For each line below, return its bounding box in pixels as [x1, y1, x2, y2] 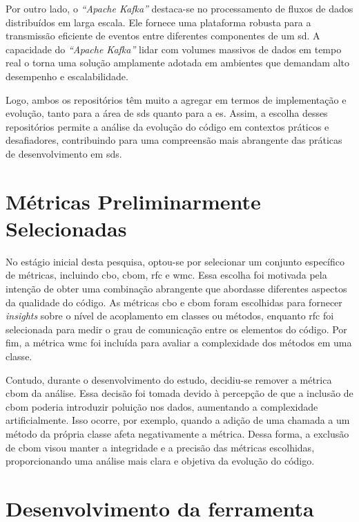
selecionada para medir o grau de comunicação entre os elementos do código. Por [6, 321, 347, 336]
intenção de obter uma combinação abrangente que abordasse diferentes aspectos [6, 281, 347, 296]
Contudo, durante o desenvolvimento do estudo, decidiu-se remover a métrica [6, 372, 332, 386]
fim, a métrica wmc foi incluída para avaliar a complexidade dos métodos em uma [6, 335, 352, 350]
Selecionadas [6, 214, 127, 242]
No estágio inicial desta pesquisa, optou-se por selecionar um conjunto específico [6, 254, 345, 268]
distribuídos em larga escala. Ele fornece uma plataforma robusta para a [6, 15, 311, 29]
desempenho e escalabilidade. [6, 68, 128, 83]
